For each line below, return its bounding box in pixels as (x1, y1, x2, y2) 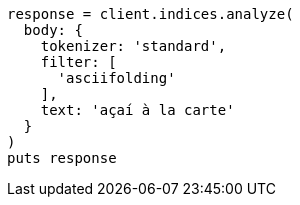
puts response (7, 150, 117, 166)
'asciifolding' (57, 70, 176, 86)
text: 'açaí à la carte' (40, 102, 235, 118)
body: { (23, 22, 83, 38)
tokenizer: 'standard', (40, 38, 227, 54)
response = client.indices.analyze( (7, 6, 294, 22)
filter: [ (40, 54, 117, 70)
